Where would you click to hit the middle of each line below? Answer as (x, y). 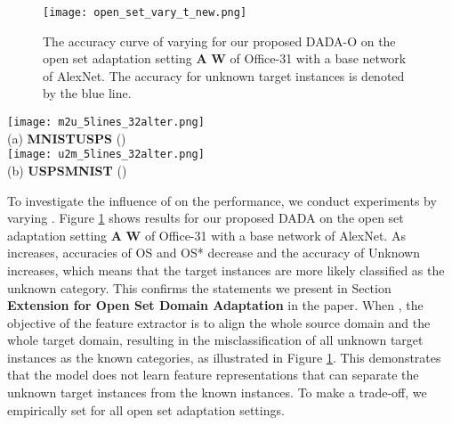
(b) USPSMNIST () (67, 170)
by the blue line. (87, 93)
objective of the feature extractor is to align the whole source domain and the (219, 322)
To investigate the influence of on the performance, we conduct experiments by (222, 200)
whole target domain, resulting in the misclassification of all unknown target (215, 340)
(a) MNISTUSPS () (67, 138)
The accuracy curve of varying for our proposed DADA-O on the (219, 41)
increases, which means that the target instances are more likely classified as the (226, 270)
